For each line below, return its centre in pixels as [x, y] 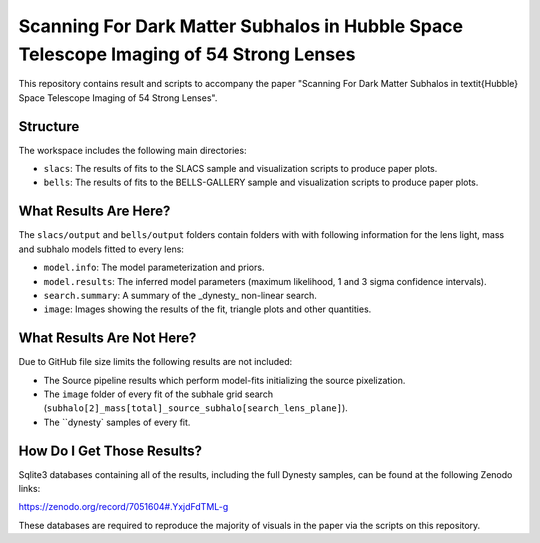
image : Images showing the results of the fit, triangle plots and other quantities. [207, 309]
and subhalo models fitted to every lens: [101, 249]
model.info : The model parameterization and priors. [154, 267]
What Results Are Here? [94, 211]
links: [29, 489]
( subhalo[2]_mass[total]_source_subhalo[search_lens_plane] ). [196, 408]
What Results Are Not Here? [107, 338]
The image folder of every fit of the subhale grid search [158, 394]
